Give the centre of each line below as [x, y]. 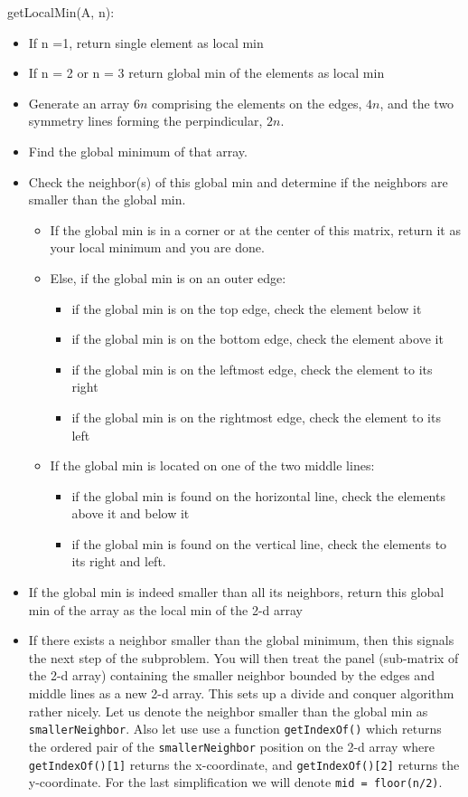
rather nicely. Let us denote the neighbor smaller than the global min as [228, 711]
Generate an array [79, 103]
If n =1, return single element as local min [146, 42]
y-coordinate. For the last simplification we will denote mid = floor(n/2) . [235, 782]
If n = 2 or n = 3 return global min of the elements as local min [206, 73]
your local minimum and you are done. [157, 247]
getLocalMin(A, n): [61, 12]
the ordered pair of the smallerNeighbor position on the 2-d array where [231, 746]
